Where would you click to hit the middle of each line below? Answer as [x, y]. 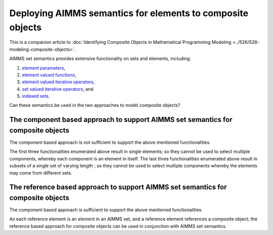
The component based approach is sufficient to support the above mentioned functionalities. [106, 210]
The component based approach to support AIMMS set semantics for [121, 120]
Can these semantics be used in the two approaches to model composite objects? [95, 105]
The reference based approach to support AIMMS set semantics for [118, 187]
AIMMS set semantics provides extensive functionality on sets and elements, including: [100, 58]
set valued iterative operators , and [58, 89]
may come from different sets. [41, 173]
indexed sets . [36, 96]
